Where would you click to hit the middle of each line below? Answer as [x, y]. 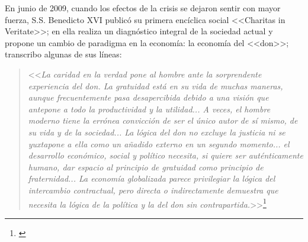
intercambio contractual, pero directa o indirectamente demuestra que [153, 190]
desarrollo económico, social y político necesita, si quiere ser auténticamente [166, 155]
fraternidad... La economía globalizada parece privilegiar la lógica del [152, 178]
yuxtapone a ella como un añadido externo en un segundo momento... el [159, 143]
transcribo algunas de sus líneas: [63, 54]
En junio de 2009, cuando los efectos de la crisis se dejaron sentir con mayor [143, 8]
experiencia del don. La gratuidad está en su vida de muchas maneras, [155, 85]
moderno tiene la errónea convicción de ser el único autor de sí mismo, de [163, 120]
